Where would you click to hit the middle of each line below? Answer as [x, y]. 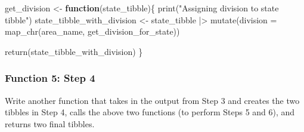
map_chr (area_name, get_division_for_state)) [92, 31]
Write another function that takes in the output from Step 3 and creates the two [152, 100]
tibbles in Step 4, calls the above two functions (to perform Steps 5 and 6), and [150, 112]
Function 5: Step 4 [50, 78]
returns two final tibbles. [50, 123]
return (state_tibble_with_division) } [74, 51]
